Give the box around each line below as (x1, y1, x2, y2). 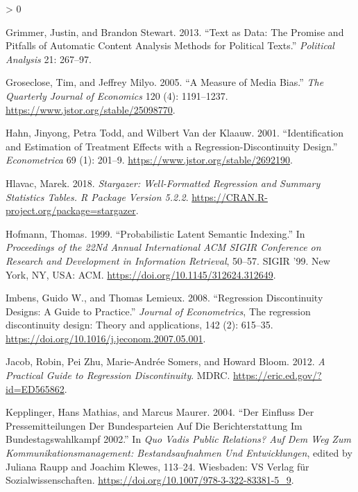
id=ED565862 (6, 381, 65, 396)
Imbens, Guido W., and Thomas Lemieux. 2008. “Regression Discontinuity (6, 290, 323, 305)
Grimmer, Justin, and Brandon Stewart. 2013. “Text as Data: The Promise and (6, 24, 344, 39)
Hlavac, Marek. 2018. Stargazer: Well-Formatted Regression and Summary (6, 175, 321, 190)
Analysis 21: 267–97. (6, 51, 92, 66)
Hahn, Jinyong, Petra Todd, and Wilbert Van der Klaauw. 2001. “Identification (6, 125, 344, 140)
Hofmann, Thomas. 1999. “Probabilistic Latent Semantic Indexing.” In (6, 226, 305, 240)
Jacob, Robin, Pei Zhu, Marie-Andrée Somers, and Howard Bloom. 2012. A (6, 354, 325, 369)
